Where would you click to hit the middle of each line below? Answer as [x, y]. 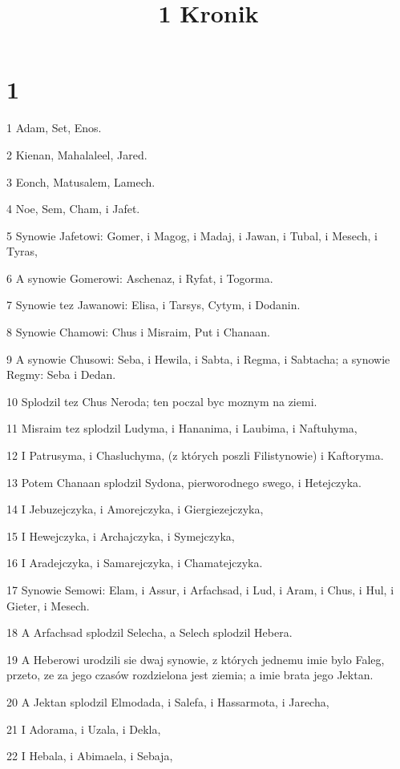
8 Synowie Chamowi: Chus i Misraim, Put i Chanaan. [139, 332]
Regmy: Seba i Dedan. [61, 374]
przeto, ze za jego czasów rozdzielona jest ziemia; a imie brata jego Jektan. [190, 675]
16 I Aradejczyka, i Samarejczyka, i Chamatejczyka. [135, 563]
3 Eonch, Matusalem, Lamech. [81, 181]
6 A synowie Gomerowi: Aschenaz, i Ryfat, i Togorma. [140, 278]
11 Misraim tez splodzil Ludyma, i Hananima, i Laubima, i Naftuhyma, [182, 428]
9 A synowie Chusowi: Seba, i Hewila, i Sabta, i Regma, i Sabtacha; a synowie [198, 358]
